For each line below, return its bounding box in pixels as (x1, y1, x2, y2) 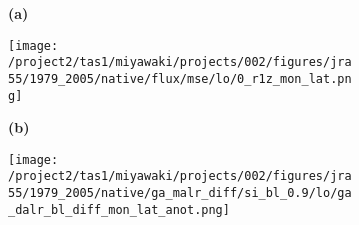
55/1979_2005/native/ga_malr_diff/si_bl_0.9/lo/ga (8, 186, 352, 201)
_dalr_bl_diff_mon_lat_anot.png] (8, 202, 230, 217)
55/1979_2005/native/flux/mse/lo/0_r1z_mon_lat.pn (8, 71, 352, 86)
